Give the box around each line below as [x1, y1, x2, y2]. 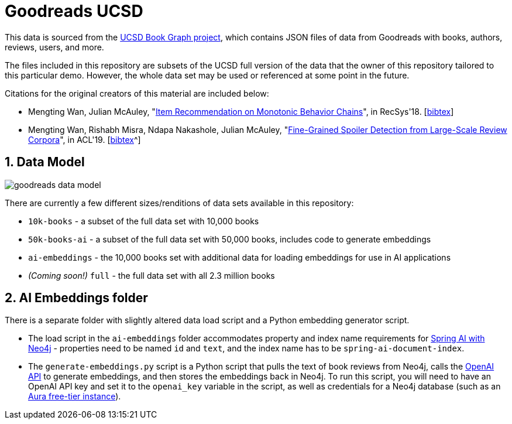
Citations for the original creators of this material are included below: [5, 88, 269, 98]
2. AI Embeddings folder [5, 290, 148, 306]
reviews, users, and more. [5, 42, 104, 52]
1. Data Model [5, 155, 85, 170]
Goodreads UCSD [5, 1, 143, 21]
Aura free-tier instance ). [28, 391, 121, 402]
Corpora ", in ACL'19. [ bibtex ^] [28, 134, 141, 145]
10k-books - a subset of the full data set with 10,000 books [28, 216, 259, 226]
